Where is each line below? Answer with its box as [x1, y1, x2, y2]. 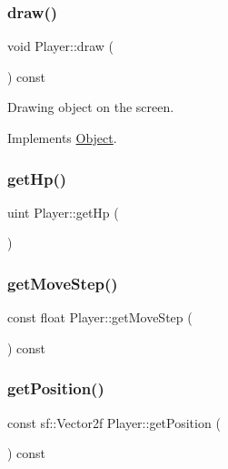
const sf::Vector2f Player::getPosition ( [7, 413, 221, 432]
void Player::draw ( [7, 36, 114, 56]
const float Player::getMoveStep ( [7, 308, 193, 327]
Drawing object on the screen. [7, 97, 174, 117]
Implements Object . [7, 128, 117, 147]
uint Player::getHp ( [7, 202, 119, 221]
